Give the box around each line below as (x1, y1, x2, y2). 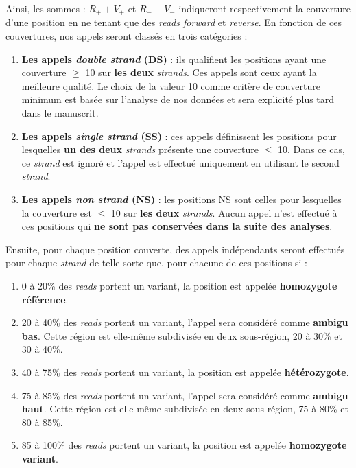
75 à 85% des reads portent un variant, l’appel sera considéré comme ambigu (21, 388, 348, 402)
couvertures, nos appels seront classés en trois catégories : (5, 29, 248, 43)
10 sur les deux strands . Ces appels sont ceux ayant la (85, 65, 317, 80)
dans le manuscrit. (21, 106, 99, 120)
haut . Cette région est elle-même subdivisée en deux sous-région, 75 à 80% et (21, 401, 348, 416)
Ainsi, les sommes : (5, 1, 86, 15)
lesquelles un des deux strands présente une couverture (21, 142, 259, 156)
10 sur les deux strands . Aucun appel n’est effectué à (110, 205, 337, 220)
